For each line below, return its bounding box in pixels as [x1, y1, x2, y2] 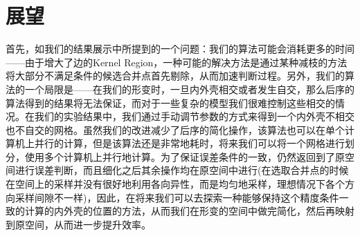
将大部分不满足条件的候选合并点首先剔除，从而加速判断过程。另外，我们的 [6, 68, 345, 83]
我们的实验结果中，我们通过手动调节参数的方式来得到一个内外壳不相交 [34, 109, 354, 124]
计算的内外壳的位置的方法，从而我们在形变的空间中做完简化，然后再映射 [24, 204, 354, 218]
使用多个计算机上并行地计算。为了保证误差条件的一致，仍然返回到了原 [24, 149, 345, 164]
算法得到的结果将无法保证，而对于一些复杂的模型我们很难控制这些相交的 [6, 95, 335, 110]
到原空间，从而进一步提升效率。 [6, 217, 151, 231]
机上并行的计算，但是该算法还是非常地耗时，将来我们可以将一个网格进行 [15, 136, 345, 150]
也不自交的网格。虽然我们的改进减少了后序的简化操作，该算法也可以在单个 [6, 122, 345, 137]
